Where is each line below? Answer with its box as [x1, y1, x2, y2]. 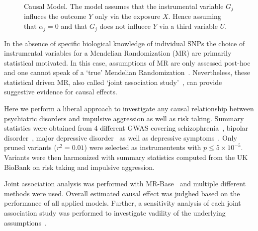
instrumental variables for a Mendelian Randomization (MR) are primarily [4, 48, 232, 58]
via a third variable [159, 21, 218, 31]
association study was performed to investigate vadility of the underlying [4, 208, 226, 218]
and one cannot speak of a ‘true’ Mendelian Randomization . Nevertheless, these [4, 67, 250, 77]
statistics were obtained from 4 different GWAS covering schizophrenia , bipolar [4, 123, 249, 133]
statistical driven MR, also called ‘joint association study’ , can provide [4, 77, 222, 87]
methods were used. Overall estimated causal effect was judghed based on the [4, 188, 240, 198]
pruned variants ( [4, 142, 57, 153]
